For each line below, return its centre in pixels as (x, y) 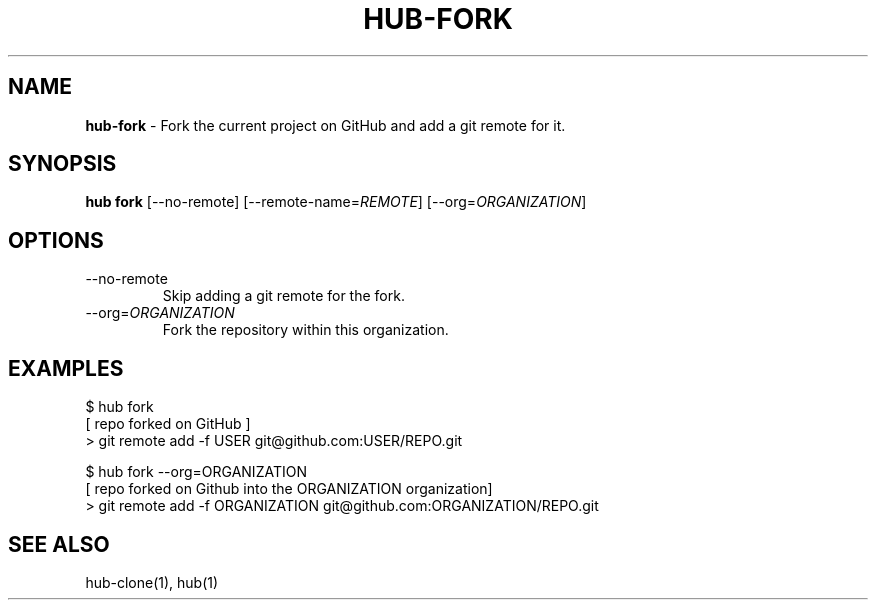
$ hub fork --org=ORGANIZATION (196, 472)
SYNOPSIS (62, 164)
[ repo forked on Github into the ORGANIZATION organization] (289, 489)
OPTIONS (56, 240)
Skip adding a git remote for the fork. (283, 296)
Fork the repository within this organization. (305, 330)
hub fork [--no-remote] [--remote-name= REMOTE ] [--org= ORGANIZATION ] (336, 202)
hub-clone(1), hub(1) (152, 582)
